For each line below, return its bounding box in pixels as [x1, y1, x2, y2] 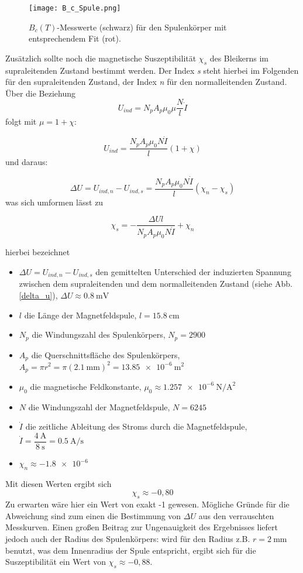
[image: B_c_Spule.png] [29, 4, 121, 12]
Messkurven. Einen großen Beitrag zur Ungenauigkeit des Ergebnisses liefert [5, 521, 278, 533]
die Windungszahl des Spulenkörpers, [32, 328, 166, 341]
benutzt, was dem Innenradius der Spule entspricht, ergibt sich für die [5, 544, 256, 556]
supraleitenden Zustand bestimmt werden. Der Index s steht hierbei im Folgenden [5, 64, 299, 76]
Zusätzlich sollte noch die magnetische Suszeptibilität [5, 52, 197, 64]
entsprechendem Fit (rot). [29, 32, 121, 44]
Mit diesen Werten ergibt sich [5, 477, 112, 489]
